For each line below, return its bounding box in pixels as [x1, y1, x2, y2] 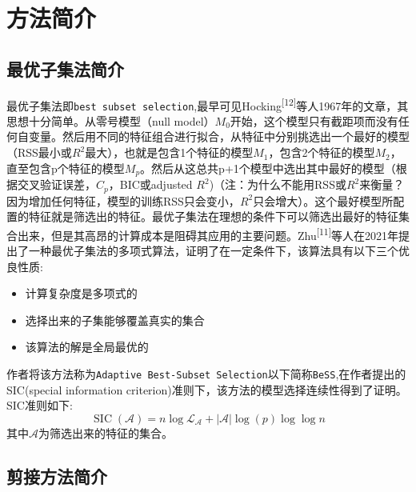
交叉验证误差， [17, 176, 96, 193]
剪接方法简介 [6, 463, 107, 488]
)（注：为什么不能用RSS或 [209, 176, 346, 193]
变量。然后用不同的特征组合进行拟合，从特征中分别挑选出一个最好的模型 [28, 128, 410, 145]
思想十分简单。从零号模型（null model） [6, 112, 215, 129]
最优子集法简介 [6, 56, 124, 81]
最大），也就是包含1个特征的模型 [85, 144, 254, 161]
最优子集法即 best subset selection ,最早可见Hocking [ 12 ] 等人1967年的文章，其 [6, 94, 409, 114]
